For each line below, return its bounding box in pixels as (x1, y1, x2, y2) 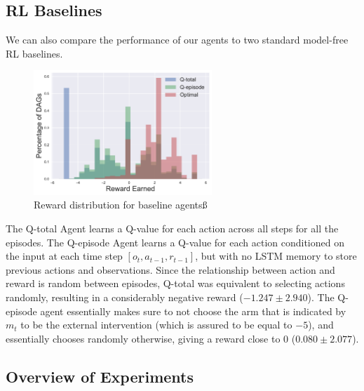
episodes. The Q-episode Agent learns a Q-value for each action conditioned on (6, 234, 344, 249)
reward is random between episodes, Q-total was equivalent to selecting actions (6, 276, 345, 291)
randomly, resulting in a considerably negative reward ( (6, 289, 243, 304)
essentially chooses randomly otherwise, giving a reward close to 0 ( (6, 331, 296, 345)
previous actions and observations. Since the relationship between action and (6, 262, 335, 277)
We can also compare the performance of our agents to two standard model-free (6, 32, 349, 47)
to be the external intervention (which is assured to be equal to (20, 317, 292, 332)
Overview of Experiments (6, 365, 194, 387)
